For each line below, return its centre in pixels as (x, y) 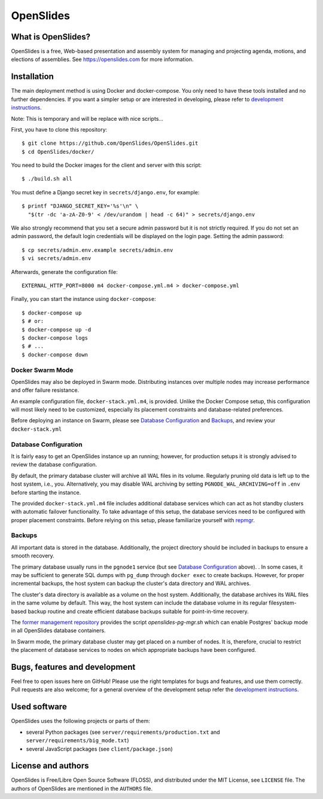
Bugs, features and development (73, 667)
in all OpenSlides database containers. (58, 630)
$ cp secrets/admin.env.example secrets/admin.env (97, 250)
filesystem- (283, 603)
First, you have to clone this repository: (59, 129)
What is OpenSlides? (51, 37)
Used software (39, 707)
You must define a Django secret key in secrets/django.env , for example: (105, 192)
